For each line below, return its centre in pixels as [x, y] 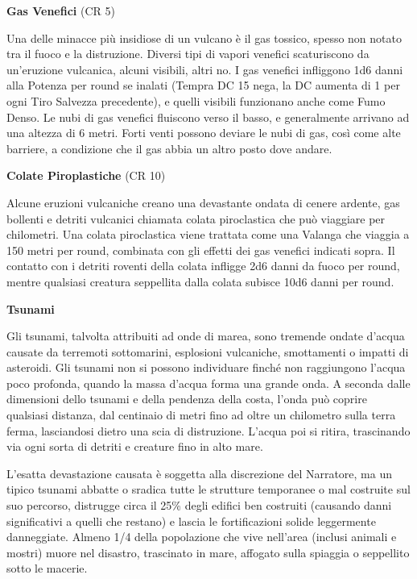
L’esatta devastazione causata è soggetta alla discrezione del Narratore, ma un [200, 473]
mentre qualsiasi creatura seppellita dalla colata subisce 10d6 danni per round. [200, 281]
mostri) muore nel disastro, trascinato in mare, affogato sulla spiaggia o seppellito [208, 552]
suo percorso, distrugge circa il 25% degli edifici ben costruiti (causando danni [199, 505]
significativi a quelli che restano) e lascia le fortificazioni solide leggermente [191, 521]
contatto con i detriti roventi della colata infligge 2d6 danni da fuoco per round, [203, 266]
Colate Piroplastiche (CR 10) [86, 175]
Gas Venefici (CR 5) [61, 10]
